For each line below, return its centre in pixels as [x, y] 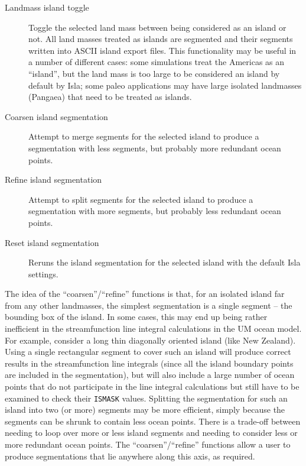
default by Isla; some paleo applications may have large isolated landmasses [165, 85]
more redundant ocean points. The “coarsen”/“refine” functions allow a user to [148, 444]
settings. [43, 274]
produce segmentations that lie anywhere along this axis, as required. [130, 456]
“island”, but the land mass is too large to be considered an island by [154, 73]
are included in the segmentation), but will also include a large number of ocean [150, 375]
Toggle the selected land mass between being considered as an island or [157, 27]
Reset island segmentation [52, 242]
